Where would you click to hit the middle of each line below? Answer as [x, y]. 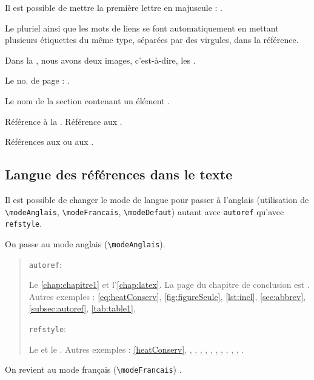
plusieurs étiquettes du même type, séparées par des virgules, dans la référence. [152, 40]
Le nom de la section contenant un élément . [88, 100]
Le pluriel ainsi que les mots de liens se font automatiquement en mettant [142, 28]
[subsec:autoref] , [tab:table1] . [82, 308]
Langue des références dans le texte [119, 174]
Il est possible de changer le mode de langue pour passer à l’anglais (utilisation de [157, 199]
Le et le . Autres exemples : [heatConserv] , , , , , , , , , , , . [136, 349]
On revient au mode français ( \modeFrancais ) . [93, 369]
